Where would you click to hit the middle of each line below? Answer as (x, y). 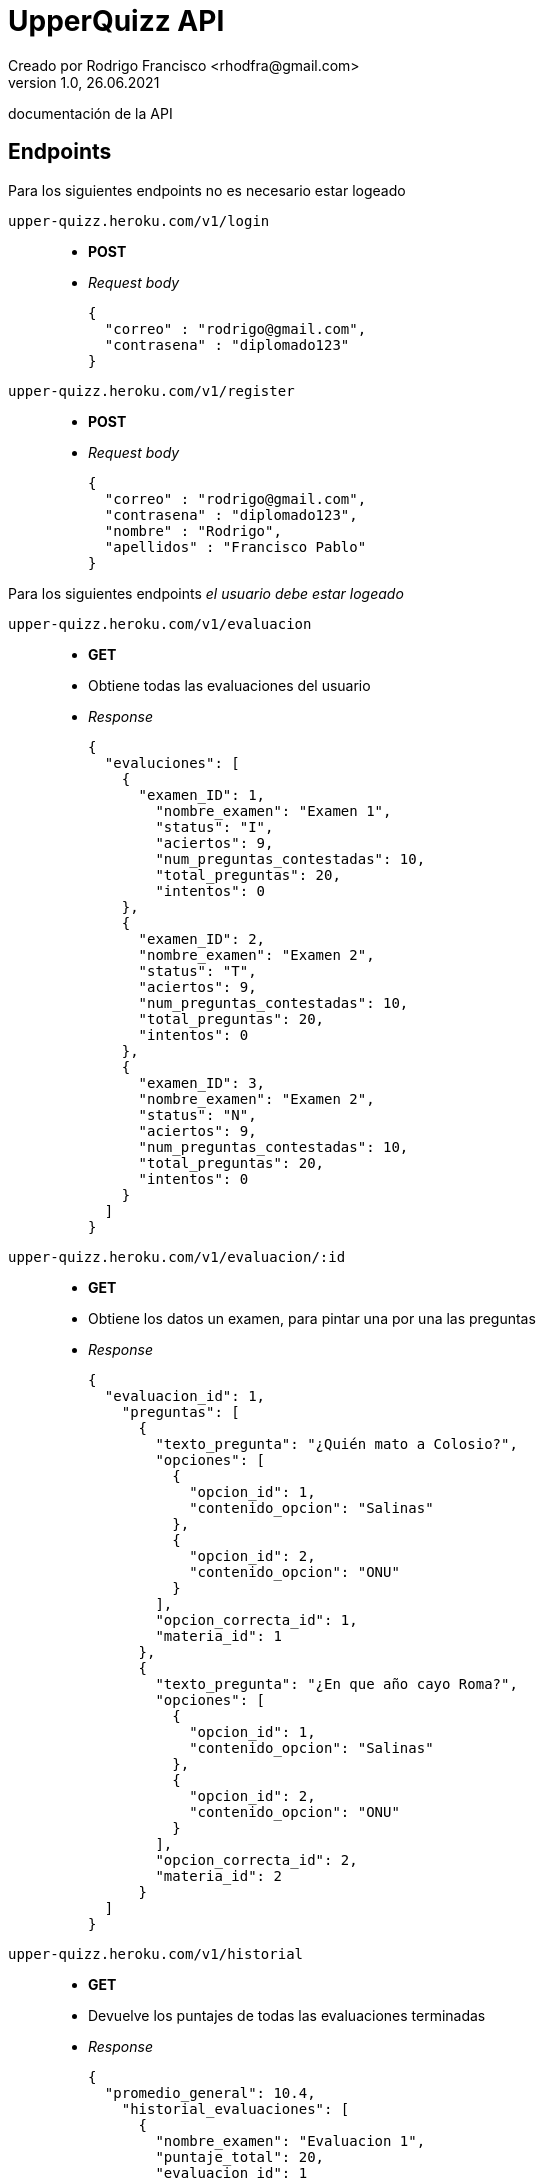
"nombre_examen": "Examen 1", (273, 810)
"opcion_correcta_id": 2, (256, 1859)
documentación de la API (90, 113)
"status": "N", (197, 1114)
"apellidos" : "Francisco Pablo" (235, 546)
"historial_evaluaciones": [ (235, 2108)
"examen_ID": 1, (202, 794)
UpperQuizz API (116, 21)
